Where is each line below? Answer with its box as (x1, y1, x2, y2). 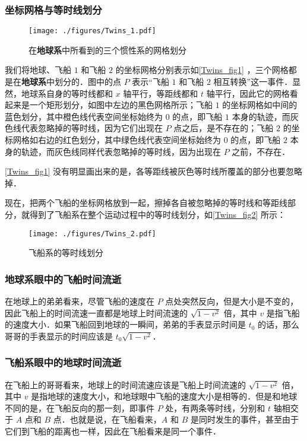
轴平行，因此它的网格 (206, 87, 290, 99)
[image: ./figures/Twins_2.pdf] (29, 229, 156, 238)
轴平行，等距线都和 (123, 87, 198, 99)
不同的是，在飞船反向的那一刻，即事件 (5, 401, 154, 414)
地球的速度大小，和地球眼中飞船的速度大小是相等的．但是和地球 (48, 390, 297, 402)
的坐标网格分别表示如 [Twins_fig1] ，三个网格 (115, 64, 289, 76)
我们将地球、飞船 (5, 64, 71, 76)
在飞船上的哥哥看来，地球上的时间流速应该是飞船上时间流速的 (5, 378, 246, 391)
